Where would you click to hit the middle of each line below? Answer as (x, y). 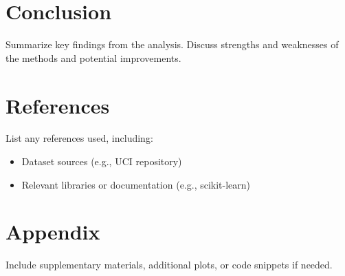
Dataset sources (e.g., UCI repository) (102, 161)
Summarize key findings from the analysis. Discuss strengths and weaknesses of (172, 44)
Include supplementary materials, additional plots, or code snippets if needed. (169, 265)
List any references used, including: (79, 138)
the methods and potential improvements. (93, 57)
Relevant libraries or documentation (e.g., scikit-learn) (136, 184)
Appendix (53, 232)
